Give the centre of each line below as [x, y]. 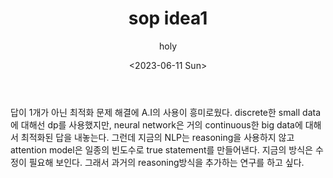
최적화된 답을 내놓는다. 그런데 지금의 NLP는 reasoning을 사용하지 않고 [157, 137]
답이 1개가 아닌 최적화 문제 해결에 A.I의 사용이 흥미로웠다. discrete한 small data [166, 112]
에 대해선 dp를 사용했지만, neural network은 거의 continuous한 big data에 [156, 124]
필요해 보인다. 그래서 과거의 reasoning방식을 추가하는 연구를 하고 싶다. [166, 162]
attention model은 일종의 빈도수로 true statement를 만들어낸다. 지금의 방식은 [161, 149]
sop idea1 [168, 18]
